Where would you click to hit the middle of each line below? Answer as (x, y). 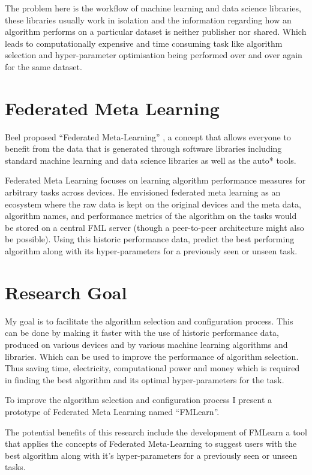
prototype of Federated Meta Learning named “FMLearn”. (112, 411)
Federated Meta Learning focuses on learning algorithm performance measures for (155, 180)
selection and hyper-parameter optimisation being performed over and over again (154, 55)
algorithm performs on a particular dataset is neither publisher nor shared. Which (156, 31)
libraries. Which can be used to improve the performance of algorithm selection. (152, 356)
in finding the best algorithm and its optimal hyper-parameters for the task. (145, 379)
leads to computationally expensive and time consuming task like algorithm (144, 43)
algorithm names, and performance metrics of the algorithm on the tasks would (151, 216)
